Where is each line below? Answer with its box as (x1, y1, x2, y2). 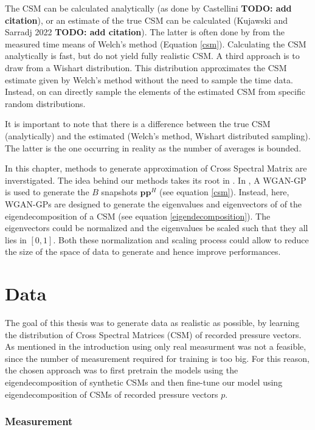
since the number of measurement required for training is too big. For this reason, (5, 352, 310, 364)
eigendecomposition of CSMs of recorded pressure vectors (5, 387, 218, 400)
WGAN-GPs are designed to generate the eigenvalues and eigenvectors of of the (5, 197, 302, 210)
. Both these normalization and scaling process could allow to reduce (53, 233, 309, 246)
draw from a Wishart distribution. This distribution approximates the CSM (5, 61, 287, 74)
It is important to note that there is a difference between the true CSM (5, 117, 271, 130)
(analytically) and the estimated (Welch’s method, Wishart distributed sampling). (5, 129, 311, 142)
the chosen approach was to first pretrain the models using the (5, 364, 238, 376)
